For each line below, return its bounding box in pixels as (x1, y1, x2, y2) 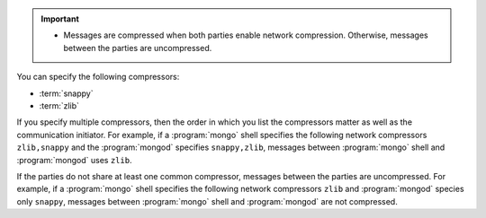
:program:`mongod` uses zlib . (16, 154, 132, 165)
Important (40, 13, 80, 24)
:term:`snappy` (39, 88, 94, 99)
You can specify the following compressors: (16, 72, 180, 83)
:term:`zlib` (39, 100, 80, 111)
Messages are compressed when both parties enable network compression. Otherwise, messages (63, 30, 428, 40)
